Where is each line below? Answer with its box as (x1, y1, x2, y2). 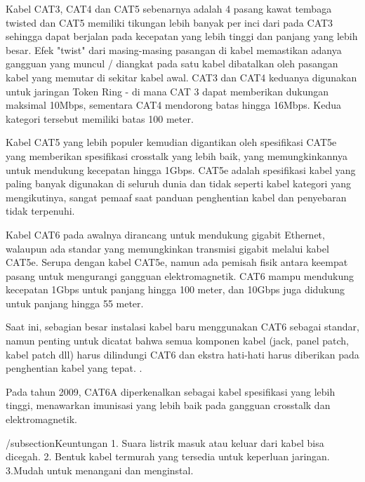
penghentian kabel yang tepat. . (6, 361, 142, 375)
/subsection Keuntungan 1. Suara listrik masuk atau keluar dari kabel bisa (6, 435, 324, 450)
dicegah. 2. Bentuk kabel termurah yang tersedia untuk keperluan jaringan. (6, 449, 330, 464)
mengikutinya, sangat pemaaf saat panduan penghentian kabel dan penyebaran (6, 189, 347, 204)
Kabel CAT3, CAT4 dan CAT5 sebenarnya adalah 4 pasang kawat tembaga (6, 1, 332, 15)
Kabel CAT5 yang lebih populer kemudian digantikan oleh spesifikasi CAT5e (6, 135, 337, 149)
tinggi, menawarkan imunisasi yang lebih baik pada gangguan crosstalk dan (6, 398, 331, 413)
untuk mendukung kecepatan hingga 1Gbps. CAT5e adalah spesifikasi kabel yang (6, 162, 356, 177)
